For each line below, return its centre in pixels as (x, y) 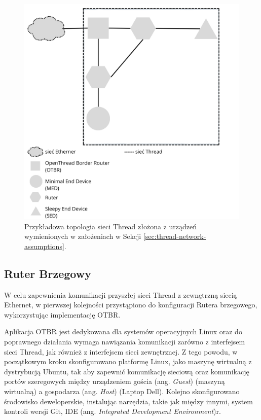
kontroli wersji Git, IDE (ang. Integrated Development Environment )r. (113, 411)
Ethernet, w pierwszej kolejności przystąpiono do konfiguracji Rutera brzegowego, (131, 305)
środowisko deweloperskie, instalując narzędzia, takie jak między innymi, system (128, 401)
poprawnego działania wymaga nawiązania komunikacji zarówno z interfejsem (125, 341)
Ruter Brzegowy (48, 273)
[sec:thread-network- (175, 236)
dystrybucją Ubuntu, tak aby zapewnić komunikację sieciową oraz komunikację (127, 371)
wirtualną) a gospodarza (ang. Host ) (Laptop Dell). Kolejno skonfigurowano (122, 391)
